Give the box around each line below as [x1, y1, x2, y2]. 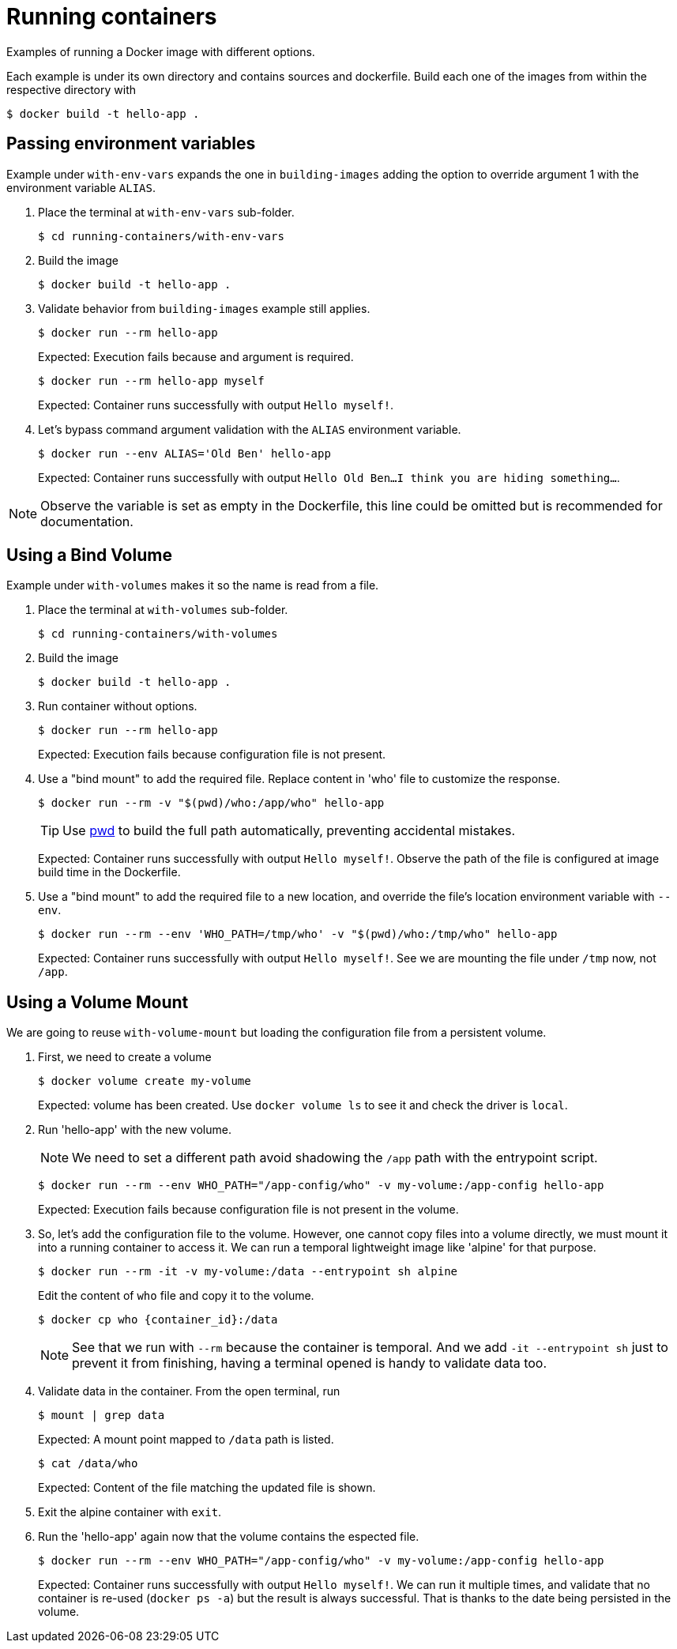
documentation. [40, 513, 134, 529]
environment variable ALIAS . [6, 180, 156, 194]
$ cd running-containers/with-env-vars [38, 229, 284, 243]
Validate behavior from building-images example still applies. [38, 301, 370, 315]
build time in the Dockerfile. [38, 865, 181, 879]
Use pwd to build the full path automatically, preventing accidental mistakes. [62, 823, 516, 839]
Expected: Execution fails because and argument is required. [38, 349, 354, 363]
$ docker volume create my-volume [38, 1075, 251, 1088]
